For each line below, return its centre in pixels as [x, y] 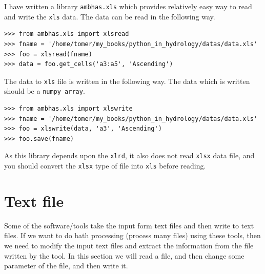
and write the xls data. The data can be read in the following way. [110, 16]
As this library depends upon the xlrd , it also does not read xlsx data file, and [129, 155]
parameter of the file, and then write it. [66, 266]
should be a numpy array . [45, 91]
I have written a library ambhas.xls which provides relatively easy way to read [128, 6]
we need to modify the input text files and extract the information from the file [129, 245]
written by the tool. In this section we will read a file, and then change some [124, 255]
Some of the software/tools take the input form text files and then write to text [129, 225]
